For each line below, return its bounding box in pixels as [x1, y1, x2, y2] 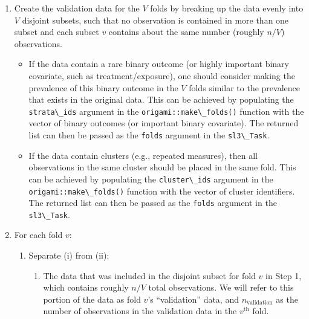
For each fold [14, 228, 63, 241]
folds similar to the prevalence [189, 81, 300, 94]
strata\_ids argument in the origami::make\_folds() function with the [28, 105, 304, 117]
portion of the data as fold [43, 292, 141, 305]
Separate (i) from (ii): [28, 249, 109, 262]
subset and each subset [14, 25, 99, 38]
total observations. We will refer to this [148, 281, 294, 294]
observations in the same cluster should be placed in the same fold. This [28, 161, 296, 173]
